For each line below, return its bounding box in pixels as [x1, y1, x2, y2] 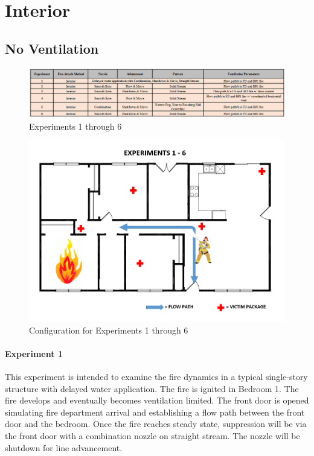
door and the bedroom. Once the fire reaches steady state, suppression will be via [5, 417, 307, 430]
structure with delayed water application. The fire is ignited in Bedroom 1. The [5, 382, 299, 394]
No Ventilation [5, 39, 99, 57]
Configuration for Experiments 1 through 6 [29, 323, 188, 336]
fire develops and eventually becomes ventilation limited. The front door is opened [5, 394, 309, 407]
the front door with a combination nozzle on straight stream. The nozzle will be [5, 429, 300, 442]
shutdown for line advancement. [5, 441, 123, 454]
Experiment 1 [5, 347, 63, 359]
